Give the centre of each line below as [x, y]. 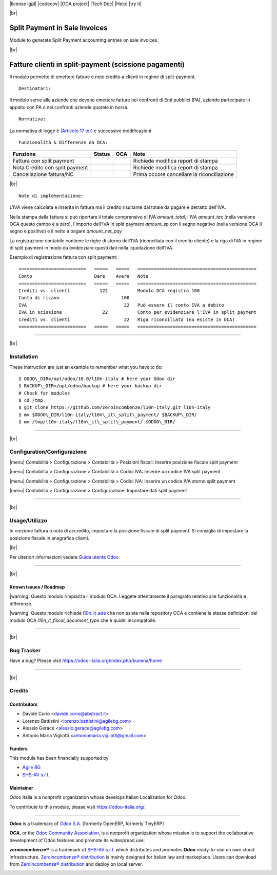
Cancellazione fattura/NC [43, 174]
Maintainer [21, 788]
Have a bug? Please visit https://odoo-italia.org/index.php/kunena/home [86, 660]
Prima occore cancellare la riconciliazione [184, 174]
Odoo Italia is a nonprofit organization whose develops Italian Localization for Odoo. [98, 797]
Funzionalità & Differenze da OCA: [63, 142]
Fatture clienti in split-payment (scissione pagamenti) [97, 64]
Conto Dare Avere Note [84, 276]
